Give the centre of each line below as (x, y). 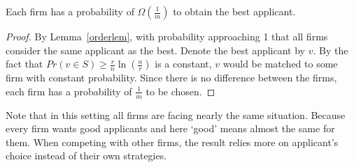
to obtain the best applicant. (234, 11)
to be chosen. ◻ (180, 91)
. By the (331, 50)
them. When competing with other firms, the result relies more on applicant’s (172, 142)
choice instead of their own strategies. (86, 156)
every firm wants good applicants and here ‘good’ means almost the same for (170, 128)
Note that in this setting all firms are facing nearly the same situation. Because (176, 114)
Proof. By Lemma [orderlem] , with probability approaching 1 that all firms (167, 36)
